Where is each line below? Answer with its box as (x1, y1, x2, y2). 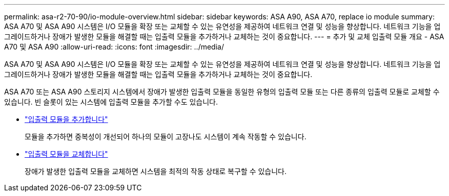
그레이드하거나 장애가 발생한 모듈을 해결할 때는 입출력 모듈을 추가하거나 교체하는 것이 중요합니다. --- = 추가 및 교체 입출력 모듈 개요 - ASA (4, 32, 444, 41)
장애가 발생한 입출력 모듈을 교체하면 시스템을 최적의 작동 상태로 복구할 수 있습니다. (25, 167, 287, 176)
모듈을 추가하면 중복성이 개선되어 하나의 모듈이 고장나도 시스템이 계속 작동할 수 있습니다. (25, 132, 307, 141)
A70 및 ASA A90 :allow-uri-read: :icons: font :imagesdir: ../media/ (4, 42, 224, 51)
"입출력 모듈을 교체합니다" (25, 150, 108, 158)
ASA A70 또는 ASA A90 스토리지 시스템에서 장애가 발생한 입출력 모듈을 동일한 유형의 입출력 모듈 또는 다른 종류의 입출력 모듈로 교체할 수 (4, 87, 440, 96)
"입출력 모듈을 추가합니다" (25, 115, 108, 124)
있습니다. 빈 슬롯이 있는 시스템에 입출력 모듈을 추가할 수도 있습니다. (4, 97, 218, 106)
